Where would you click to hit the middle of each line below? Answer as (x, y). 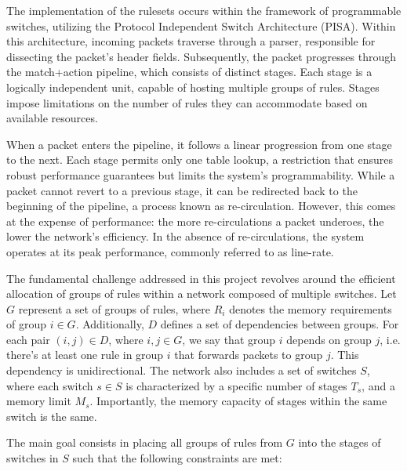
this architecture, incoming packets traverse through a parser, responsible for (191, 41)
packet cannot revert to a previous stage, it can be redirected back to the (182, 190)
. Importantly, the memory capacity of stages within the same (238, 401)
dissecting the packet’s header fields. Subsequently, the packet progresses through (201, 56)
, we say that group (229, 339)
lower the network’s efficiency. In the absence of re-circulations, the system (185, 236)
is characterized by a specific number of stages (236, 385)
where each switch (50, 385)
